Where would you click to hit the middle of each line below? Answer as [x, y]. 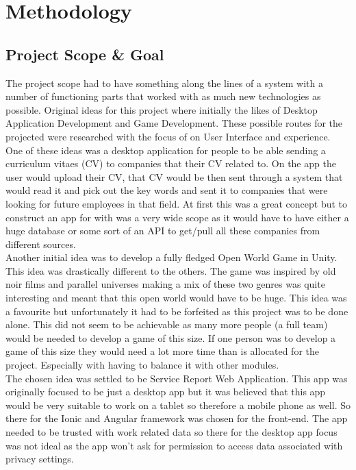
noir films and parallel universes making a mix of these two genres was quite [165, 284]
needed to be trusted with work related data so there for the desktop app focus [171, 432]
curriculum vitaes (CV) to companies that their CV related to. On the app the [171, 163]
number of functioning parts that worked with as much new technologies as [163, 96]
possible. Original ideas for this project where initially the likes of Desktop [162, 109]
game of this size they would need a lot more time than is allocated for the [162, 351]
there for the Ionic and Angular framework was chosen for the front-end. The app [177, 418]
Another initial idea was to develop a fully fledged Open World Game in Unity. [171, 257]
